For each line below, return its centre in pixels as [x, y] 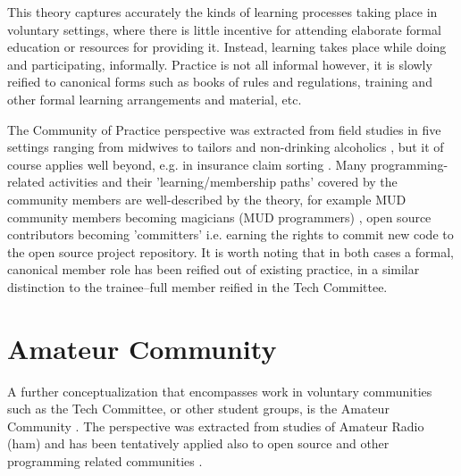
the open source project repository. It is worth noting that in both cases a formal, [230, 251]
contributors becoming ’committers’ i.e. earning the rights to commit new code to [230, 234]
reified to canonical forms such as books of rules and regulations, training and [220, 82]
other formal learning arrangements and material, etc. [155, 99]
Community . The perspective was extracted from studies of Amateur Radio [216, 426]
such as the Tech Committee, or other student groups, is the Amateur [198, 409]
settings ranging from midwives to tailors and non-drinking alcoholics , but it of [226, 147]
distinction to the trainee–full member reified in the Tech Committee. [197, 286]
